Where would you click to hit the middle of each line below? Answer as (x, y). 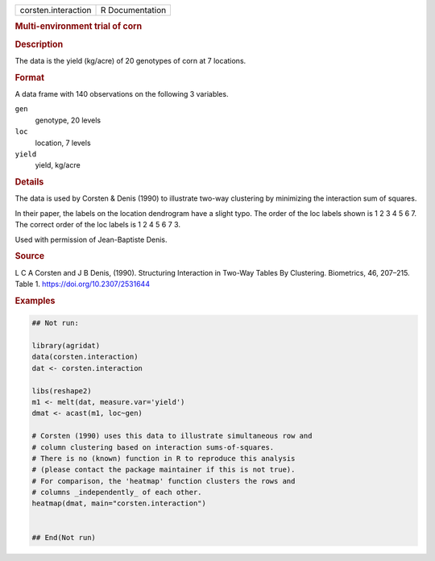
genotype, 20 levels (68, 120)
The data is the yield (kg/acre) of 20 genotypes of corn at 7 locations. (130, 60)
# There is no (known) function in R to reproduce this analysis (164, 458)
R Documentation (133, 10)
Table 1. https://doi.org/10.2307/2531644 (83, 284)
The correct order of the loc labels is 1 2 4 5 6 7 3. (98, 225)
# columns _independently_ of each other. (117, 492)
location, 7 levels (63, 143)
